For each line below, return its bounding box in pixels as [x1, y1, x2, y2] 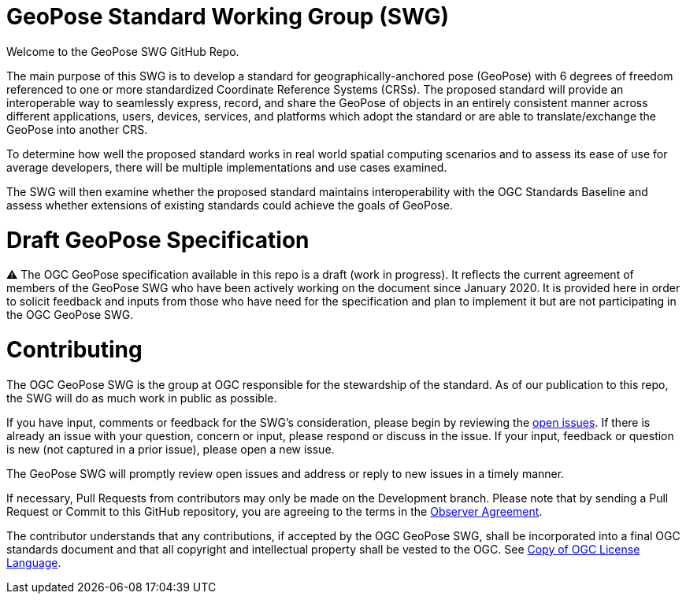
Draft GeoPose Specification [6, 226, 310, 254]
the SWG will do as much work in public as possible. [6, 391, 277, 405]
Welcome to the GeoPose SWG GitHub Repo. [6, 44, 239, 58]
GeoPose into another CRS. [6, 122, 148, 136]
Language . [6, 555, 61, 569]
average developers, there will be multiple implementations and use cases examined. [6, 160, 447, 174]
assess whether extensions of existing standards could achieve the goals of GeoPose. [6, 198, 453, 212]
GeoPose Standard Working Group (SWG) [6, 3, 449, 30]
